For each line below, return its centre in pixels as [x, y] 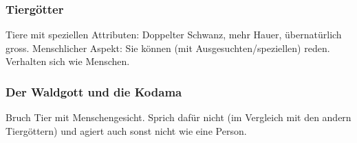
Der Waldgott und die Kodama [94, 91]
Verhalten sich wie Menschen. [68, 61]
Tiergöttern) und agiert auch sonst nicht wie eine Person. [126, 130]
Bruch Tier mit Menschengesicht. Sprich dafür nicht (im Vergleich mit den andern [178, 117]
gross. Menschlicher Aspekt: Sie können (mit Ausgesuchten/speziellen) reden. [168, 48]
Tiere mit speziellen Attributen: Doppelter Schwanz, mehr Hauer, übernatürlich [174, 35]
